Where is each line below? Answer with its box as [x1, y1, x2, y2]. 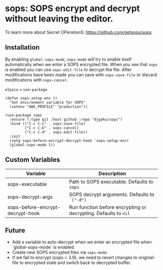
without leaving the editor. [5, 13, 114, 24]
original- [138, 254, 156, 260]
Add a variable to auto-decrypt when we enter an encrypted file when [12, 239, 152, 245]
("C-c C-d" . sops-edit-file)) [24, 130, 88, 135]
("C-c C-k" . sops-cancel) [24, 125, 79, 130]
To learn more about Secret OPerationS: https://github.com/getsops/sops [5, 29, 152, 35]
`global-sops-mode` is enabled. [12, 244, 75, 250]
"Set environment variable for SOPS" [9, 100, 86, 105]
